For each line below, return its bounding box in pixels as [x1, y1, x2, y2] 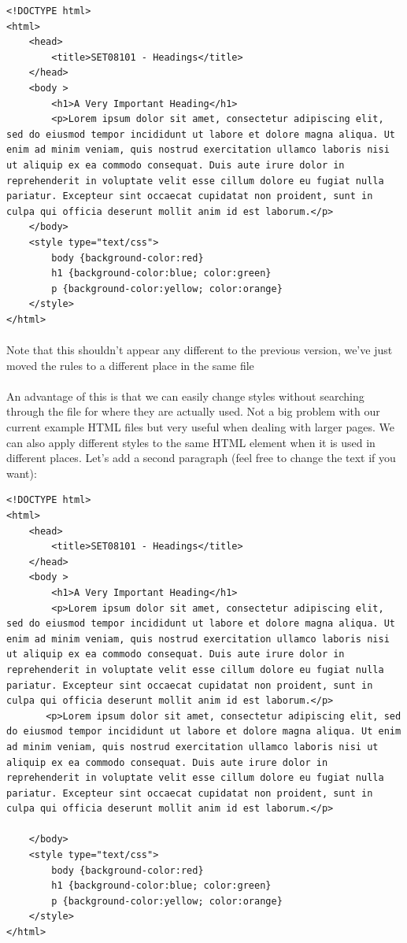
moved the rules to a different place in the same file [6, 357, 254, 373]
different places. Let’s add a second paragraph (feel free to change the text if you [6, 449, 396, 466]
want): [6, 464, 37, 481]
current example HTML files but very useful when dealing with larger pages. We [6, 419, 394, 435]
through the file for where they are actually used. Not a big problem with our [6, 403, 380, 420]
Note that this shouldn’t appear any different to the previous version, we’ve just [6, 342, 393, 358]
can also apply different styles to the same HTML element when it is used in [6, 434, 376, 450]
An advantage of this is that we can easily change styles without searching [6, 387, 364, 404]
